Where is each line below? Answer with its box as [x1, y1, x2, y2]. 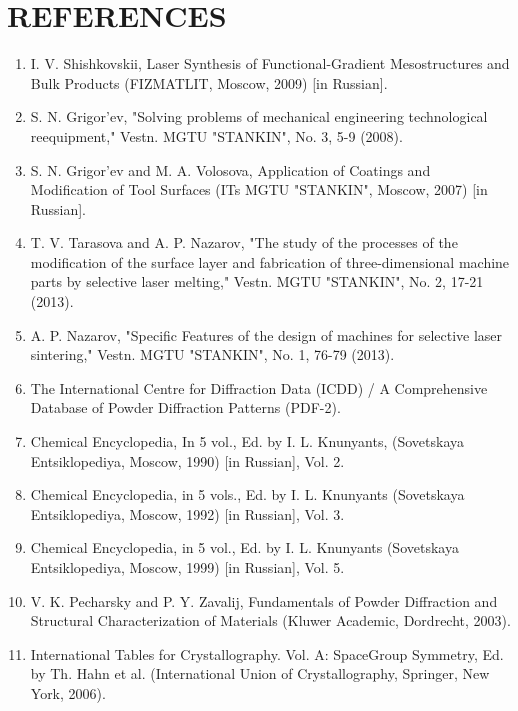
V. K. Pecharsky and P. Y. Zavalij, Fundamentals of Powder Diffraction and [30, 590, 498, 611]
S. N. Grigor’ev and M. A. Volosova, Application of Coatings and [30, 159, 431, 180]
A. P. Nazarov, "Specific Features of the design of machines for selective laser [30, 324, 503, 345]
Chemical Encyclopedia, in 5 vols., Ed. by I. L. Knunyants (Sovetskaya [30, 484, 465, 505]
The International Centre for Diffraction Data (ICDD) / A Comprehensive [30, 377, 488, 398]
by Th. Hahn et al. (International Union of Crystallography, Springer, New [30, 663, 490, 684]
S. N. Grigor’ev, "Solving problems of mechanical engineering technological [30, 106, 488, 127]
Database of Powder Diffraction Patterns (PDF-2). [30, 397, 341, 418]
